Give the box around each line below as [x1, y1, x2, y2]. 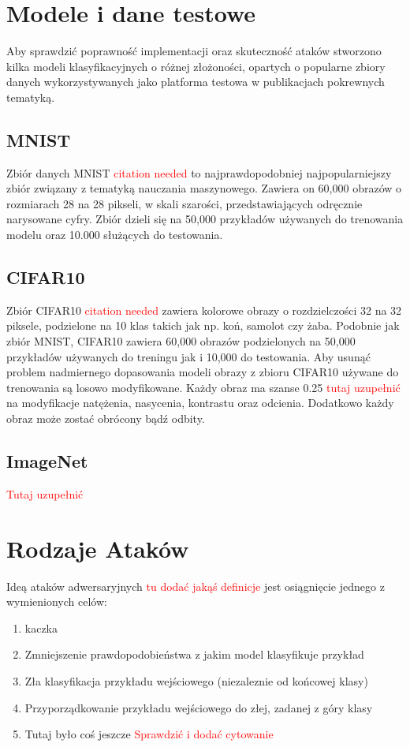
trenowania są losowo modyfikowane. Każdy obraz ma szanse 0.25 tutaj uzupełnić [6, 379, 401, 395]
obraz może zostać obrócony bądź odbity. [6, 410, 205, 427]
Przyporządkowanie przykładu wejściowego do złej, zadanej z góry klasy [24, 699, 373, 715]
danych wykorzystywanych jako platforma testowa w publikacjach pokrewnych [6, 73, 385, 90]
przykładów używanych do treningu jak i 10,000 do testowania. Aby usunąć [6, 348, 371, 364]
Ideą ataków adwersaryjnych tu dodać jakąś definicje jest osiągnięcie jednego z [6, 577, 385, 594]
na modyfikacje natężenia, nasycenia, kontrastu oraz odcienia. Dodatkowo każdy [6, 394, 394, 411]
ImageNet [6, 449, 88, 473]
